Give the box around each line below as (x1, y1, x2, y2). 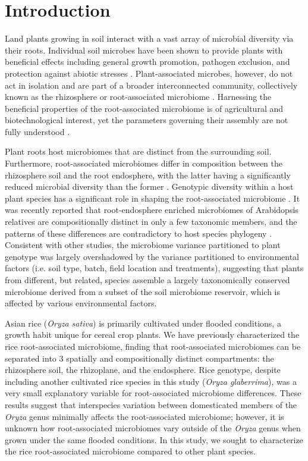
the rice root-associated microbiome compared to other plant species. (5, 445, 256, 457)
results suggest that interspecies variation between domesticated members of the (5, 398, 297, 410)
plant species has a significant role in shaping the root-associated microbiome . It (5, 192, 300, 204)
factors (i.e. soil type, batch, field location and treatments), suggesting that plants (5, 262, 304, 274)
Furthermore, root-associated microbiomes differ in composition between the (5, 157, 282, 170)
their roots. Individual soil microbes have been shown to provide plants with (5, 43, 283, 56)
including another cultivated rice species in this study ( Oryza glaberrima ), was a (5, 375, 297, 387)
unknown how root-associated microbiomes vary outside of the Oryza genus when (5, 422, 301, 434)
